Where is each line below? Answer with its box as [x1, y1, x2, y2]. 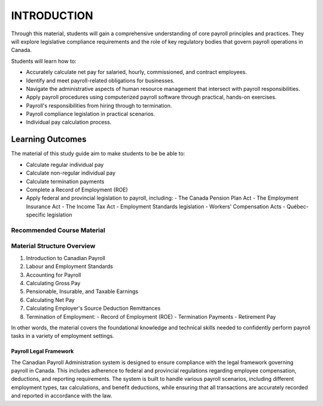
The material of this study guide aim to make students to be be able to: [11, 150, 185, 157]
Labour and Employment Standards [26, 263, 113, 270]
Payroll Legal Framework [11, 347, 74, 355]
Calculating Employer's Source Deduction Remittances [26, 305, 161, 312]
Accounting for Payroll [26, 271, 81, 278]
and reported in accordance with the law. [11, 392, 112, 399]
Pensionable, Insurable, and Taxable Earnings [26, 288, 139, 295]
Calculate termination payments [26, 178, 105, 185]
